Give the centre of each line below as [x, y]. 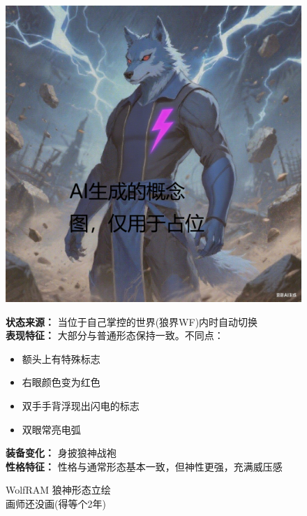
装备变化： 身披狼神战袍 [61, 453]
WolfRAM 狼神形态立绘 [58, 490]
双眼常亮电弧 [51, 429]
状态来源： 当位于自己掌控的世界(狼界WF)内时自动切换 [132, 321]
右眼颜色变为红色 [61, 382]
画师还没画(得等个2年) [56, 503]
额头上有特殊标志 [61, 358]
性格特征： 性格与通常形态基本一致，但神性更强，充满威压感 [144, 466]
